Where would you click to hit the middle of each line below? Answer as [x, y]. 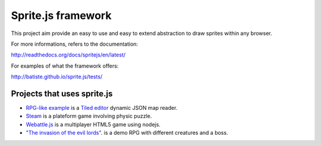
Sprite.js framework [61, 15]
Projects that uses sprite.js [62, 93]
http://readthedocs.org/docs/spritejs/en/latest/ [68, 55]
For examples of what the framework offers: [65, 66]
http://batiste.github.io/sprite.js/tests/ [57, 77]
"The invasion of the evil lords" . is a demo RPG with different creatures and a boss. [127, 133]
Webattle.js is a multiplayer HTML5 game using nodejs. [93, 124]
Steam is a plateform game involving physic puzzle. [89, 116]
